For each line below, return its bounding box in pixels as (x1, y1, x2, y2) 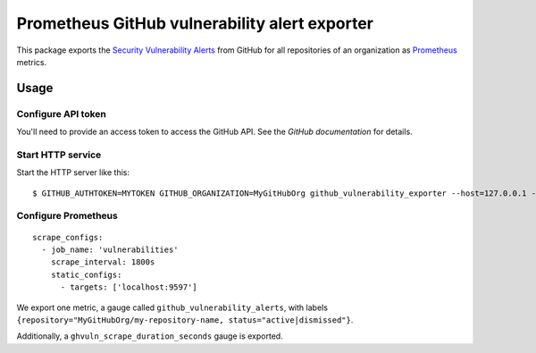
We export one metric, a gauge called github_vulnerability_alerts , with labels (16, 302, 328, 313)
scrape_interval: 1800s (50, 257, 155, 267)
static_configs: (50, 269, 122, 280)
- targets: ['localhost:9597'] (60, 282, 198, 292)
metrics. (16, 56, 47, 67)
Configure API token (16, 107, 106, 120)
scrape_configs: (32, 232, 104, 242)
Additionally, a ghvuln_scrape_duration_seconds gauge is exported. (16, 331, 283, 341)
